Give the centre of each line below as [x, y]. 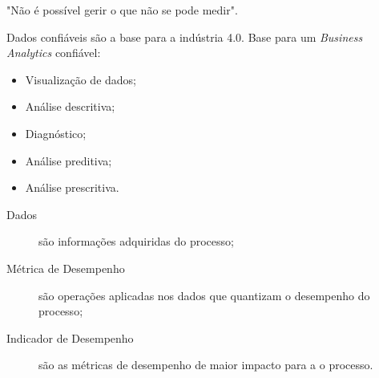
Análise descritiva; [70, 106]
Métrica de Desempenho [66, 268]
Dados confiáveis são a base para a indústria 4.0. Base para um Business [185, 37]
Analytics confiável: [54, 53]
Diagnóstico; [56, 133]
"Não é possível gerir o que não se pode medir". [122, 10]
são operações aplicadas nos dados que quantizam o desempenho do [204, 295]
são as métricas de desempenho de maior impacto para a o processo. [206, 365]
